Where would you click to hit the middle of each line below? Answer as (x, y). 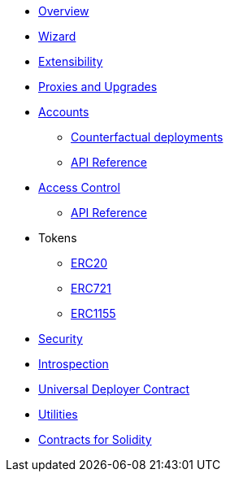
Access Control (79, 187)
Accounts (64, 112)
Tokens (58, 238)
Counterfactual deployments (147, 137)
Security (61, 339)
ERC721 (91, 288)
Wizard (57, 36)
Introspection (74, 364)
